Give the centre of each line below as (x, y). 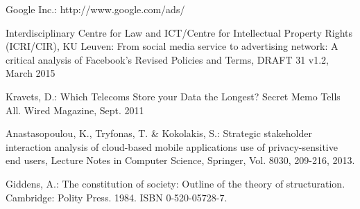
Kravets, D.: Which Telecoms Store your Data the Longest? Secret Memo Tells (173, 96)
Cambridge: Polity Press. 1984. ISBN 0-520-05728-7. (117, 197)
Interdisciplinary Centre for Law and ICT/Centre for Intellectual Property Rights (179, 32)
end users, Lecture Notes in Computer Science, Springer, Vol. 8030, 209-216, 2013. (180, 160)
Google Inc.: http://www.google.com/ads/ (95, 9)
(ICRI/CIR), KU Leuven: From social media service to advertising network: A (172, 46)
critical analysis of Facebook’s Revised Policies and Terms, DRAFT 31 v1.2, (168, 59)
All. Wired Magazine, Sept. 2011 (75, 110)
